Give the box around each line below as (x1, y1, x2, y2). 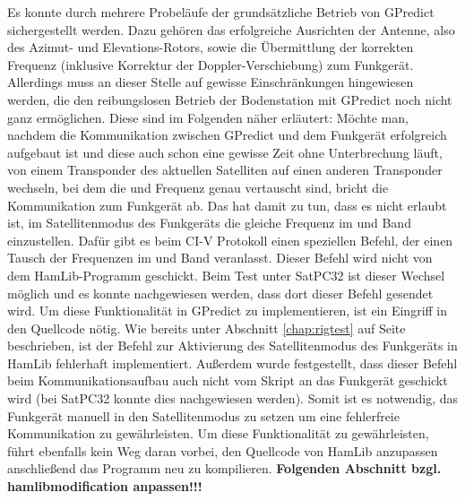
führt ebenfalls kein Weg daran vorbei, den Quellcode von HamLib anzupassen (7, 441, 438, 460)
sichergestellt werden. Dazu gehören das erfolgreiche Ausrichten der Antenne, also (7, 20, 455, 39)
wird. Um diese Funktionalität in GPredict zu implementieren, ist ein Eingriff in (7, 301, 448, 320)
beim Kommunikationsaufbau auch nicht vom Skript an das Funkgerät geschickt (7, 371, 448, 390)
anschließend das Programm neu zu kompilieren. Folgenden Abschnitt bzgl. (7, 459, 442, 478)
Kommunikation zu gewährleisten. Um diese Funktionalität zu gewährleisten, (7, 424, 429, 443)
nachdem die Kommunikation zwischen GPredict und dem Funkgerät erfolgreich (7, 125, 447, 144)
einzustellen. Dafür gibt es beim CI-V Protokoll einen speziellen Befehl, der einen (7, 230, 453, 249)
